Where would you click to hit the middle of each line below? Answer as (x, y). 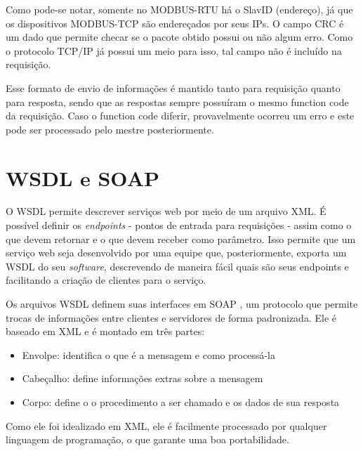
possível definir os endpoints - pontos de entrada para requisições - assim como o (179, 225)
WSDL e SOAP (82, 177)
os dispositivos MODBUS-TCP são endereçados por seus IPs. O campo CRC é (175, 23)
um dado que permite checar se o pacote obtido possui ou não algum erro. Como (179, 37)
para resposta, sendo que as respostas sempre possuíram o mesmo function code (177, 102)
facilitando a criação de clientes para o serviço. (106, 280)
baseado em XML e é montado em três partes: (105, 331)
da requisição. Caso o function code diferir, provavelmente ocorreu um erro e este (180, 116)
